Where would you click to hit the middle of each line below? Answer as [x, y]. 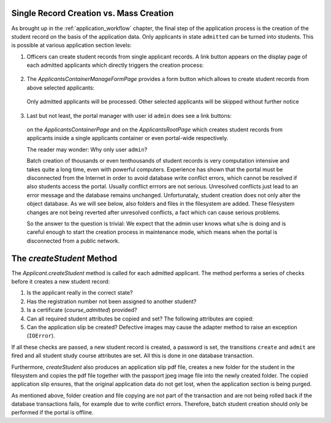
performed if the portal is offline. [52, 413]
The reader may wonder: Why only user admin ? [87, 149]
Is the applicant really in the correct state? [80, 293]
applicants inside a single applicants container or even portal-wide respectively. [127, 138]
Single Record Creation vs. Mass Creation [93, 13]
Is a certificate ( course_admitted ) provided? [82, 310]
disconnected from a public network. [73, 241]
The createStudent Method [64, 258]
